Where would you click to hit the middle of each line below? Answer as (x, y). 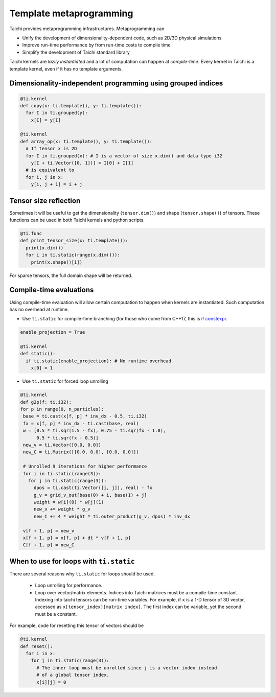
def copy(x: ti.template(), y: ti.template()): (81, 106)
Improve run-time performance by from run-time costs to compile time (96, 45)
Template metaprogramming (71, 13)
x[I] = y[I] (46, 120)
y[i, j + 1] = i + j (57, 184)
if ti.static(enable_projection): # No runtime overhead (98, 361)
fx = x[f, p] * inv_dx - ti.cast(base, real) (81, 423)
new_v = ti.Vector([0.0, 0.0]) (62, 445)
